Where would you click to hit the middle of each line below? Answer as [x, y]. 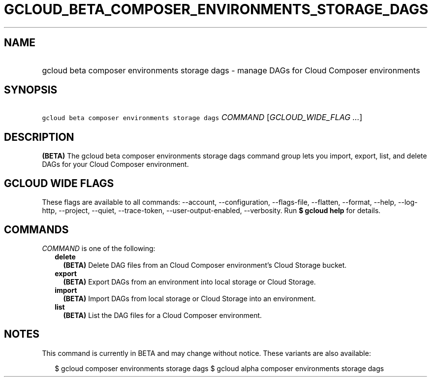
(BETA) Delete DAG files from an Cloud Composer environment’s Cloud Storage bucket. [205, 265]
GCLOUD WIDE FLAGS [59, 183]
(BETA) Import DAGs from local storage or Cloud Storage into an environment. [189, 298]
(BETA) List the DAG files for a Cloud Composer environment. [163, 315]
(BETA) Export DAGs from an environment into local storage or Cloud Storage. [189, 282]
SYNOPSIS [31, 90]
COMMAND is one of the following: [99, 248]
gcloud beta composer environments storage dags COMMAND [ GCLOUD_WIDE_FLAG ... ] [202, 117]
